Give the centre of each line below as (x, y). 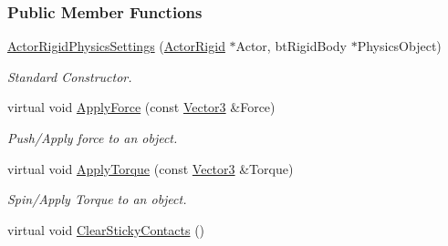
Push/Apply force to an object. (93, 138)
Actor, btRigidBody (291, 46)
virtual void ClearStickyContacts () (106, 229)
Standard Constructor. (70, 76)
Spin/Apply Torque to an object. (97, 199)
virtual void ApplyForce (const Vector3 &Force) (141, 107)
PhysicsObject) (399, 46)
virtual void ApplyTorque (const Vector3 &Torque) (151, 168)
